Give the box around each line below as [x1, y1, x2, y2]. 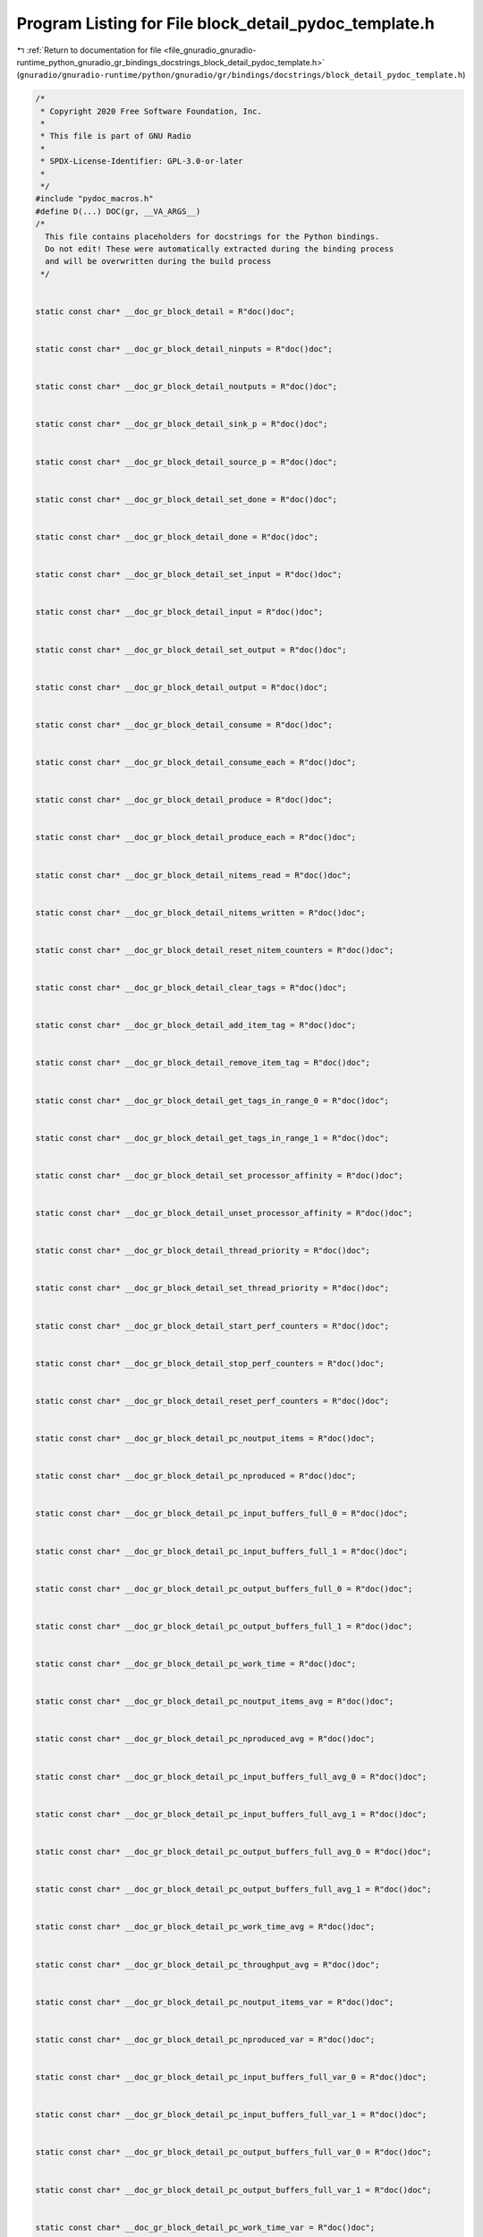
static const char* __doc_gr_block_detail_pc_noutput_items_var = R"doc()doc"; [35, 1996, 394, 2007]
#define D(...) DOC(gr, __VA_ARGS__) [35, 206, 201, 217]
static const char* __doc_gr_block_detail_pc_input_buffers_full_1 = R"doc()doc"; [35, 1546, 409, 1556]
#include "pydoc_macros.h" [35, 193, 154, 204]
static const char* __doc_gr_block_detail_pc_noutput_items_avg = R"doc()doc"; [35, 1697, 394, 1706]
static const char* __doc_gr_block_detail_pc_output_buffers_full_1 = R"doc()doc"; [35, 1620, 413, 1631]
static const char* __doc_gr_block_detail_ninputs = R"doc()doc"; [35, 344, 333, 354]
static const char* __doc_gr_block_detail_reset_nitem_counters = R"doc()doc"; [35, 945, 394, 955]
